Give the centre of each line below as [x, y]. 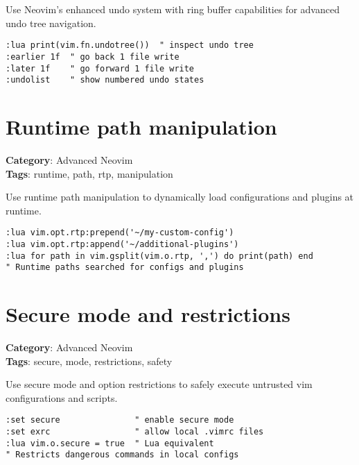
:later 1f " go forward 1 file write [100, 68]
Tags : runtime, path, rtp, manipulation [89, 173]
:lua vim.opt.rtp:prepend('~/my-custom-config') [120, 233]
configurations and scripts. [62, 397]
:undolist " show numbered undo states [105, 80]
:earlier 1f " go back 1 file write [93, 57]
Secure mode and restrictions [148, 314]
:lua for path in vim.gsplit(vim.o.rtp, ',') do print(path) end [159, 256]
